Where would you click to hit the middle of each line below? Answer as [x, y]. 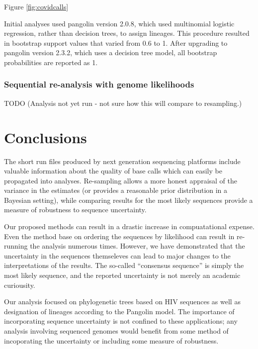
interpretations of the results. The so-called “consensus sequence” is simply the [124, 265]
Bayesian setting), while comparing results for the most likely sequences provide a [129, 200]
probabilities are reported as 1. [51, 62]
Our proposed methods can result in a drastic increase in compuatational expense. [129, 226]
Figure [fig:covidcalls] [36, 6]
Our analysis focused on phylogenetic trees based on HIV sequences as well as [122, 302]
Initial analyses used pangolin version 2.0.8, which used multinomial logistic [119, 23]
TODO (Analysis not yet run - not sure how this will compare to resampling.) [123, 103]
